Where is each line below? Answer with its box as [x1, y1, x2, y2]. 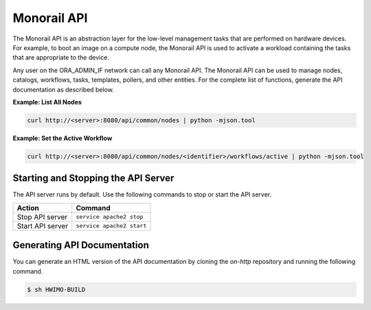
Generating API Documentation [12, 239, 149, 251]
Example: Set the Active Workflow [12, 134, 113, 142]
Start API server [16, 221, 69, 230]
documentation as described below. [12, 85, 115, 93]
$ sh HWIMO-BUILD [27, 285, 86, 294]
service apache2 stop [76, 213, 144, 221]
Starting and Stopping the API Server [12, 173, 175, 184]
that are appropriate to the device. [12, 54, 110, 62]
